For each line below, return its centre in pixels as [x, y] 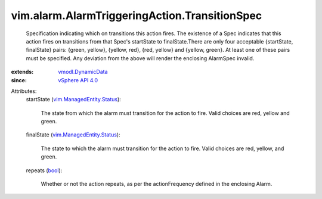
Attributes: [24, 91]
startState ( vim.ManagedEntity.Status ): [74, 99]
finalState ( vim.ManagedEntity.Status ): [73, 135]
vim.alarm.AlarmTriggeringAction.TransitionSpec [137, 15]
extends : [22, 72]
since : [19, 80]
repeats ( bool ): [44, 170]
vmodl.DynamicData [83, 72]
